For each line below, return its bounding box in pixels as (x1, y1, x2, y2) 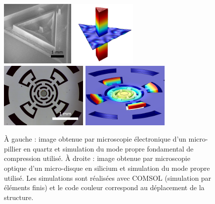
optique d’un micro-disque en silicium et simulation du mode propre (4, 162, 210, 173)
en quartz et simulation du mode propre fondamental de (23, 143, 194, 153)
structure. (4, 192, 34, 202)
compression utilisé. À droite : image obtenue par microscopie (4, 153, 190, 163)
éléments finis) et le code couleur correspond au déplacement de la (4, 182, 205, 193)
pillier (4, 143, 22, 153)
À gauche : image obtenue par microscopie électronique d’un (4, 134, 186, 144)
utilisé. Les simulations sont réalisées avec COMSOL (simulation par (4, 172, 212, 183)
